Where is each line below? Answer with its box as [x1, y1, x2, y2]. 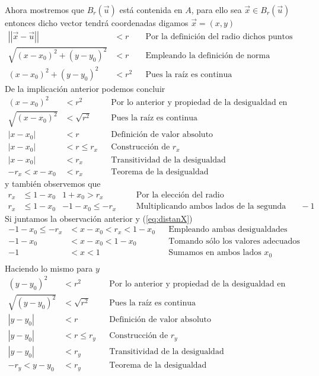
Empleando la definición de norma [145, 51, 270, 60]
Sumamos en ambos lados [168, 248, 261, 257]
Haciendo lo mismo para [5, 262, 93, 274]
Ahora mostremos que [5, 4, 84, 15]
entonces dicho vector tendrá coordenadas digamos [5, 17, 189, 28]
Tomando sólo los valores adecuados [168, 237, 300, 246]
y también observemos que [5, 177, 101, 190]
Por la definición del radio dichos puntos [145, 32, 293, 41]
